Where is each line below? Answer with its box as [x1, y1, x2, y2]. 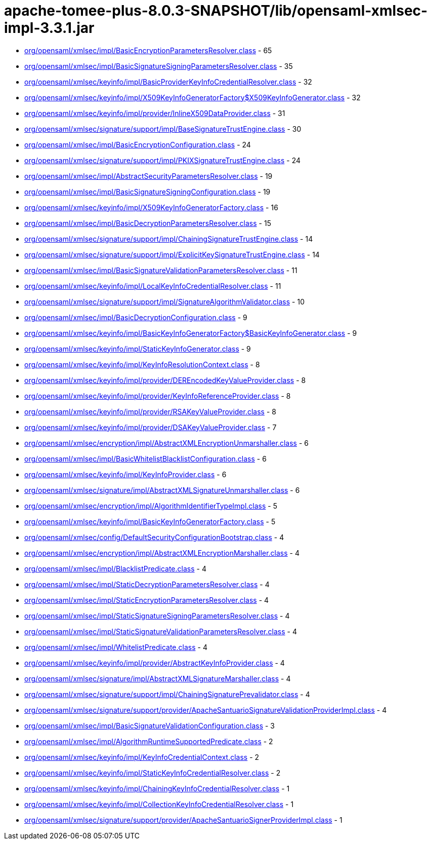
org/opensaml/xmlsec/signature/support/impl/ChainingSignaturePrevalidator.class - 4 [24, 689, 310, 699]
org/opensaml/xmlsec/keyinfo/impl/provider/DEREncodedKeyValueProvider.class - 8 [24, 375, 306, 385]
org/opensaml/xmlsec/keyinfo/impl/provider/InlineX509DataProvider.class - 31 [24, 108, 285, 118]
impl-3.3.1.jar [4, 19, 95, 36]
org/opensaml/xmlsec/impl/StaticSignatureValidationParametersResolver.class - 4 [24, 627, 297, 636]
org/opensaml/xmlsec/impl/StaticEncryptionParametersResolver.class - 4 [24, 595, 269, 604]
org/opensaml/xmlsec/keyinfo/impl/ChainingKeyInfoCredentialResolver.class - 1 [24, 784, 290, 793]
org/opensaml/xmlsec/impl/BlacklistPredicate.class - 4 [24, 564, 206, 573]
